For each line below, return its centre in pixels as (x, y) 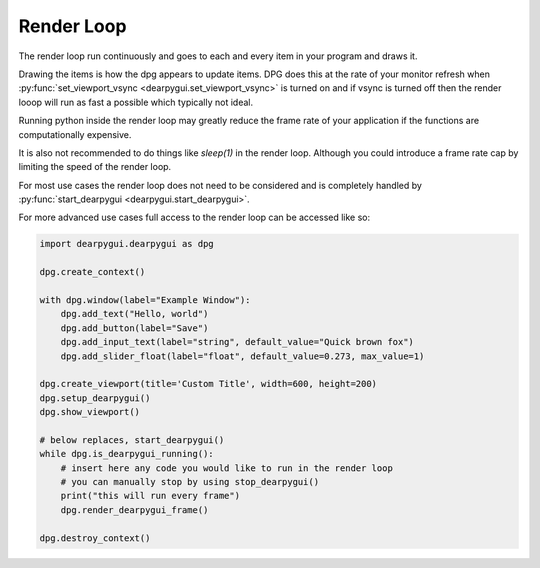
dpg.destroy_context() (95, 538)
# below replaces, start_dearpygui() (132, 439)
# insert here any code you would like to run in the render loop (227, 468)
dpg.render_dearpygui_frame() (134, 509)
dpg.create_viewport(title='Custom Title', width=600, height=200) (208, 384)
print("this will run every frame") (150, 496)
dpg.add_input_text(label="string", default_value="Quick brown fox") (237, 342)
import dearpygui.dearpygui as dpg (126, 244)
